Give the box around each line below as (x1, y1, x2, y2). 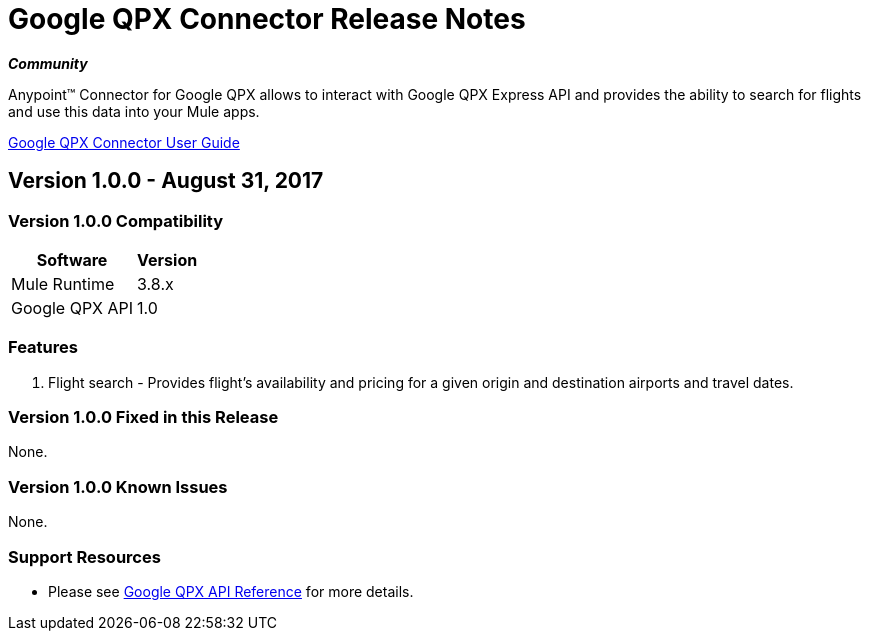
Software (36, 249, 108, 270)
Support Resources (8, 546, 161, 567)
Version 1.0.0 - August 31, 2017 (8, 168, 324, 194)
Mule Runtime (11, 273, 115, 294)
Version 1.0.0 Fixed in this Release (8, 407, 279, 428)
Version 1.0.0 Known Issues (8, 476, 228, 497)
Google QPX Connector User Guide (8, 133, 240, 151)
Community (8, 54, 88, 72)
